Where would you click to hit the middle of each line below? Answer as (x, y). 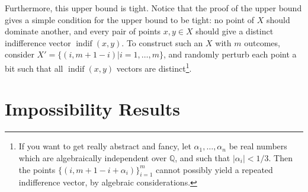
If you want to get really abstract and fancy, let (105, 146)
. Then (280, 157)
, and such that (203, 157)
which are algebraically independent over (93, 157)
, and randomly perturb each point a (230, 54)
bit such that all (34, 68)
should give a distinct (235, 31)
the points (37, 169)
